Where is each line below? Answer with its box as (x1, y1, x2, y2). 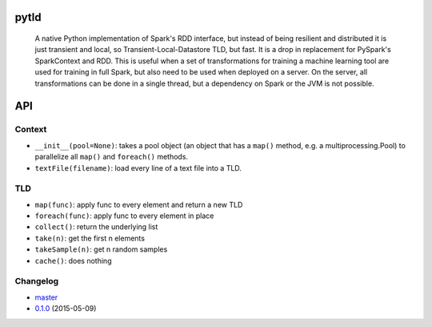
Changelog (14, 276, 59, 287)
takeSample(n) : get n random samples (34, 244, 168, 254)
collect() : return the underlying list (34, 222, 158, 232)
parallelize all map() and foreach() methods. (34, 152, 188, 162)
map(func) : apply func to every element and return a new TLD (34, 200, 243, 209)
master (34, 293, 58, 302)
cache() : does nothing (34, 256, 112, 265)
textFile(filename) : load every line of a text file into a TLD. (34, 163, 242, 172)
